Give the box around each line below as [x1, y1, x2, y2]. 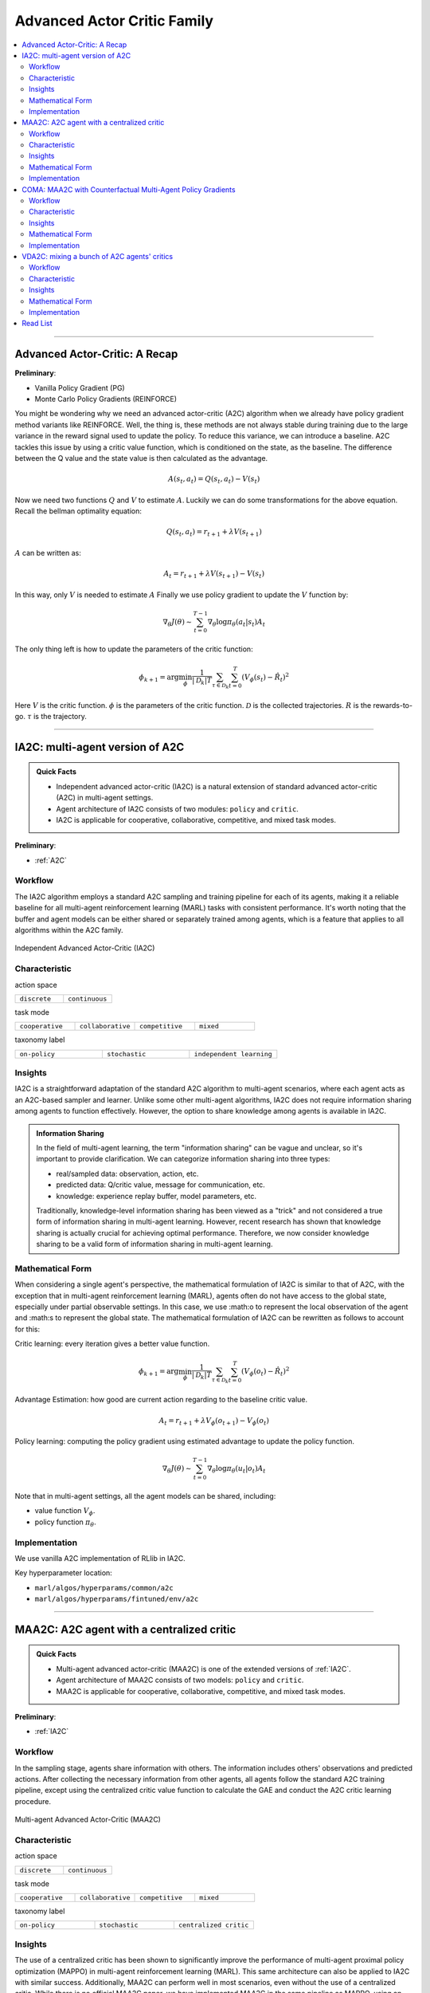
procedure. [14, 1796, 52, 1806]
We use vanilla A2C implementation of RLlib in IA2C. [14, 1553, 186, 1563]
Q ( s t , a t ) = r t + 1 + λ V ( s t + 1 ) [166, 527, 262, 538]
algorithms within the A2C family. [14, 926, 123, 934]
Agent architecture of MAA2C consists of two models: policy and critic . [56, 1675, 304, 1685]
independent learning [193, 1049, 272, 1058]
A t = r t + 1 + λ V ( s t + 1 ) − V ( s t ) [163, 569, 265, 580]
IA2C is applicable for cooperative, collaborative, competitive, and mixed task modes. [56, 815, 336, 824]
